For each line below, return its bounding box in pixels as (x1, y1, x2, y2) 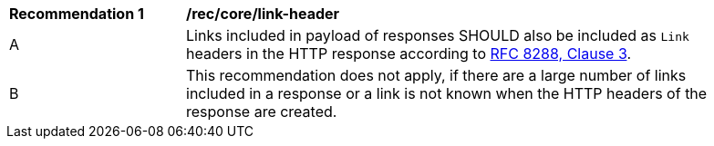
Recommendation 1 (9, 5, 144, 23)
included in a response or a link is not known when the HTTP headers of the (186, 84, 708, 102)
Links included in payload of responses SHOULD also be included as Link (186, 26, 689, 44)
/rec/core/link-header (186, 5, 340, 23)
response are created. (186, 102, 337, 121)
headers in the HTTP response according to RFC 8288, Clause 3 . (186, 44, 632, 63)
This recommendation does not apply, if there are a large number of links (186, 66, 687, 84)
